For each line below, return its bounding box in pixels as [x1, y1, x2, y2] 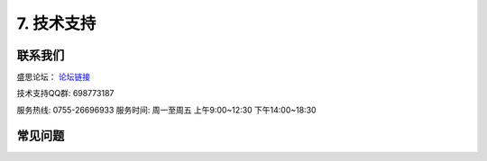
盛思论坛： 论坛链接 [16, 72, 90, 83]
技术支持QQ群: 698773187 [16, 88, 115, 99]
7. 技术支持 [16, 13, 96, 33]
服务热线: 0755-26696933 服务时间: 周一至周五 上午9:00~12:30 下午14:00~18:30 [16, 104, 317, 115]
